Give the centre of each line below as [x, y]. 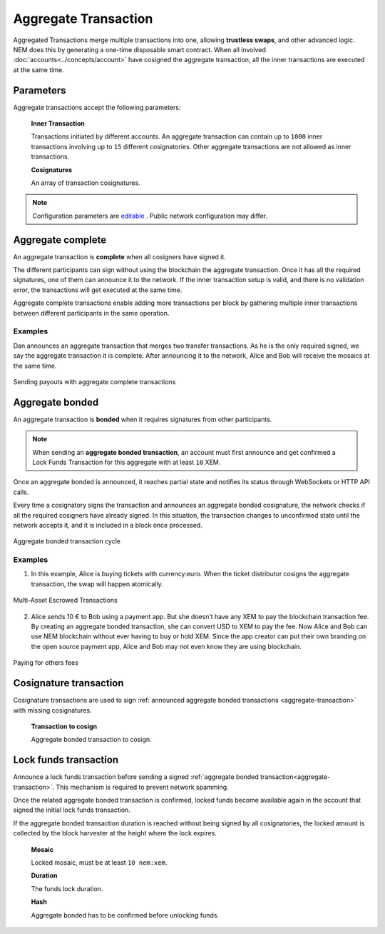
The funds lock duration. [67, 888]
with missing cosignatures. [52, 710]
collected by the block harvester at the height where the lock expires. [115, 833]
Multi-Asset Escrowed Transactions [65, 601]
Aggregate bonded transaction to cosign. [92, 740]
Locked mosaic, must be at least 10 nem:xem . [99, 862]
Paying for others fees [46, 663]
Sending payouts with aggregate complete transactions [94, 381]
